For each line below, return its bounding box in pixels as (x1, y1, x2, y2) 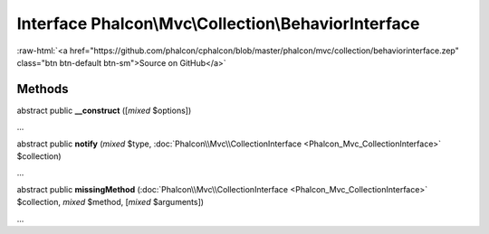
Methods (16, 81, 69, 97)
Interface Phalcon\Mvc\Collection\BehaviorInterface (16, 14, 420, 33)
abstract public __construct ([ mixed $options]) (16, 105, 192, 116)
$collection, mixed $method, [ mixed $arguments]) (16, 197, 204, 208)
